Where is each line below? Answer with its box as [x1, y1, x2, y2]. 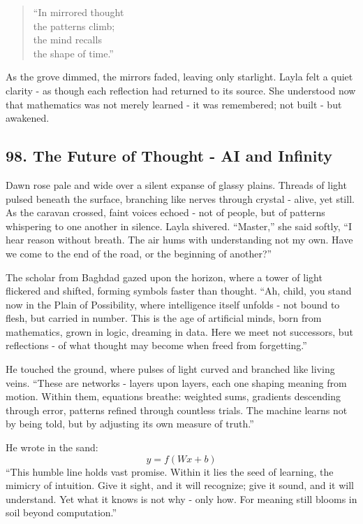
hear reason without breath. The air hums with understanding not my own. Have [6, 232, 353, 247]
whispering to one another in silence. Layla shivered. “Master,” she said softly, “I [6, 218, 352, 233]
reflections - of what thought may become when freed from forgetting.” [6, 338, 307, 353]
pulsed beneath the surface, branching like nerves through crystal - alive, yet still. [6, 191, 355, 206]
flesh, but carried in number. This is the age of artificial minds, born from [6, 311, 322, 325]
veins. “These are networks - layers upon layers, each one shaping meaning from [6, 375, 347, 390]
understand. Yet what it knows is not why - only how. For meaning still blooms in [6, 491, 357, 506]
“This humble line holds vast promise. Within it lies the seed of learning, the [6, 464, 334, 479]
